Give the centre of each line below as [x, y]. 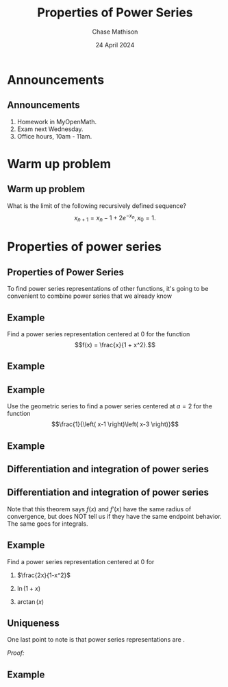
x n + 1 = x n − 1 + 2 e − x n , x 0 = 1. [115, 218]
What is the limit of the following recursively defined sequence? [97, 206]
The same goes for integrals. [48, 524]
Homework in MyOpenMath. [57, 121]
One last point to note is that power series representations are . [96, 640]
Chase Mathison [115, 32]
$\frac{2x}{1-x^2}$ [43, 575]
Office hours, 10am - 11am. [54, 136]
